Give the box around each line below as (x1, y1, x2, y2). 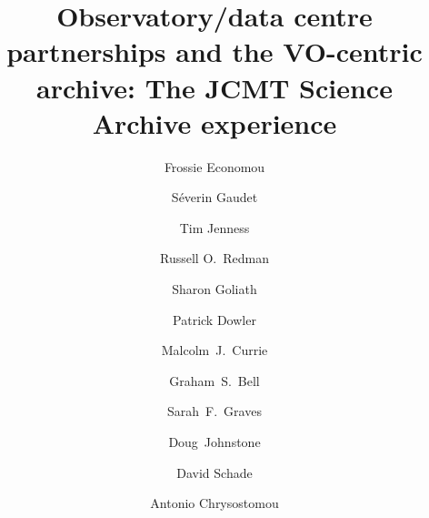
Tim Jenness (179, 218, 250, 237)
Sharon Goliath (172, 279, 257, 299)
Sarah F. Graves (167, 401, 262, 421)
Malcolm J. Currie (161, 340, 268, 360)
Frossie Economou (164, 157, 265, 176)
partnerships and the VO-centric (6, 33, 423, 70)
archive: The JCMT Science (36, 68, 393, 106)
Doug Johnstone (168, 432, 261, 452)
